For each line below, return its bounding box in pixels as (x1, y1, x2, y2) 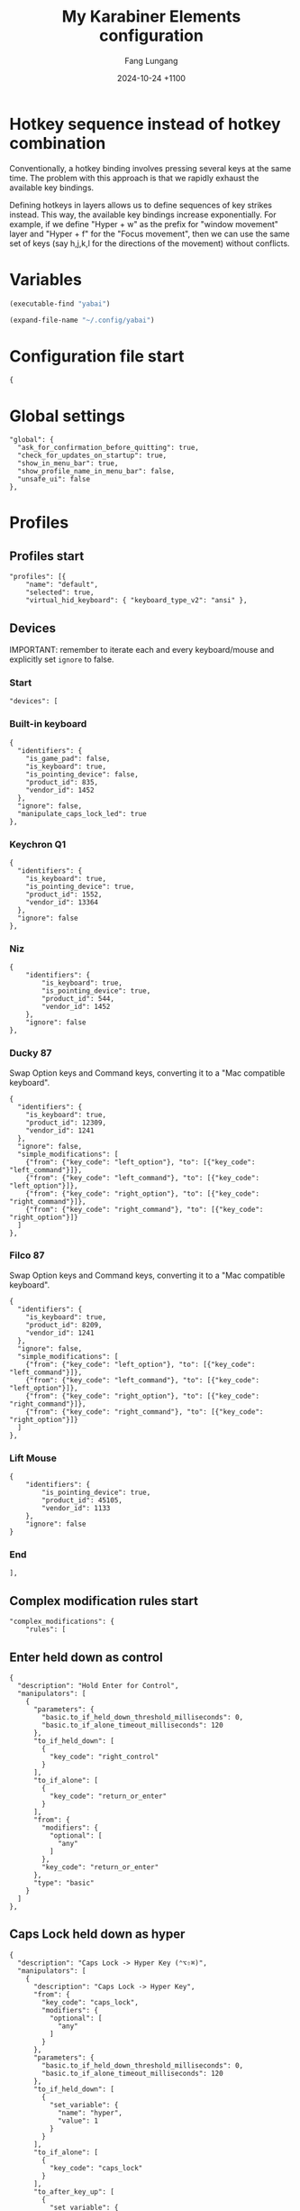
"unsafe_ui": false (17, 475, 91, 484)
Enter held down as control (9, 1649, 164, 1665)
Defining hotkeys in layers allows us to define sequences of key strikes (9, 199, 273, 210)
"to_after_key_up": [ (32, 2187, 115, 2197)
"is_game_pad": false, (25, 754, 111, 763)
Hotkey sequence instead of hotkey (9, 114, 281, 134)
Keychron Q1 (9, 838, 67, 850)
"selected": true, (25, 588, 95, 597)
